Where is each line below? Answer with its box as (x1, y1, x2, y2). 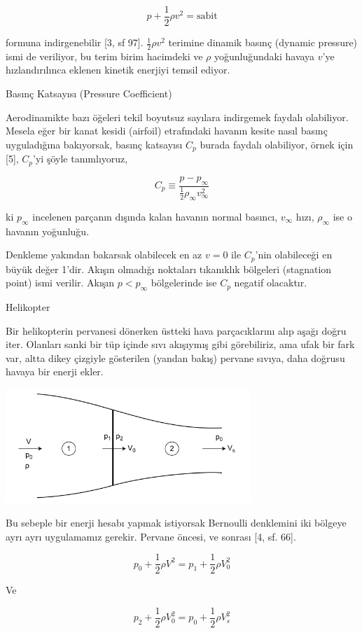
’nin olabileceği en (255, 247, 333, 262)
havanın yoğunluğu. (6, 223, 90, 238)
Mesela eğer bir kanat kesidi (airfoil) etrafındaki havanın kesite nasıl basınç (6, 123, 328, 138)
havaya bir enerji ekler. (6, 364, 104, 379)
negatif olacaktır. (234, 275, 307, 290)
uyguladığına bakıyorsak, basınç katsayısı (6, 137, 183, 151)
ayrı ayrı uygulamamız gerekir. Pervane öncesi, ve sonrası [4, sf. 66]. (6, 529, 296, 543)
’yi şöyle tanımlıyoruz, (33, 151, 128, 166)
